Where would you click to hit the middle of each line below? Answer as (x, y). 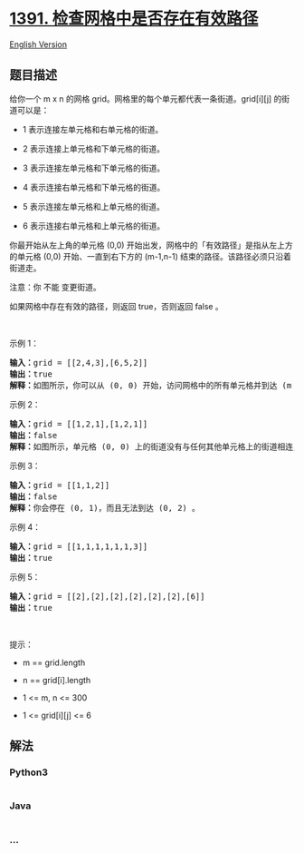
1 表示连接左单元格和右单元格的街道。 (93, 129)
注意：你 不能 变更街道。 (55, 287)
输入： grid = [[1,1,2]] (60, 485)
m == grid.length (54, 662)
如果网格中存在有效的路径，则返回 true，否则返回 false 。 (116, 306)
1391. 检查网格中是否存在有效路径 (134, 19)
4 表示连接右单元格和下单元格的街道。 (94, 187)
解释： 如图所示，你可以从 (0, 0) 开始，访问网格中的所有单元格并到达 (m (151, 385)
